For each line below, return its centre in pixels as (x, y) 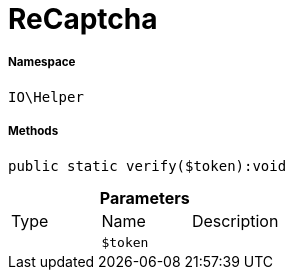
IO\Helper (46, 96)
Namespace (42, 62)
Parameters (144, 197)
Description (235, 220)
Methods (33, 131)
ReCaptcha (83, 19)
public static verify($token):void (147, 165)
